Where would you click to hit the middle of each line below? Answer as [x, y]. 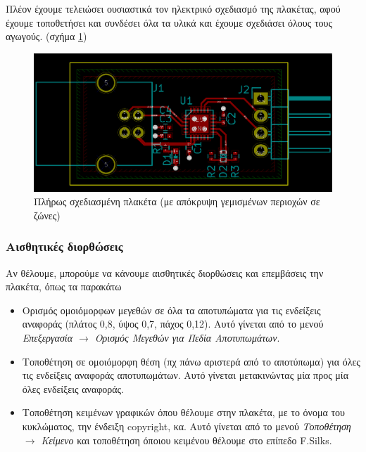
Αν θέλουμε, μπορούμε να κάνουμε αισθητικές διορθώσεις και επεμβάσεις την [165, 272]
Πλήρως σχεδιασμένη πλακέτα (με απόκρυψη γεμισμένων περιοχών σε [177, 201]
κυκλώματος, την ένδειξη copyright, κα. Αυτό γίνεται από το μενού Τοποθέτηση [187, 426]
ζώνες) [47, 215]
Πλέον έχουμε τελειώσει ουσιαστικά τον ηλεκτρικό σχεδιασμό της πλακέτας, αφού [173, 8]
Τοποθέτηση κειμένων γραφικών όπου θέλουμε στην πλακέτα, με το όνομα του [184, 412]
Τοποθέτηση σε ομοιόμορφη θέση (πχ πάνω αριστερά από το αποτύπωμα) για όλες [191, 361]
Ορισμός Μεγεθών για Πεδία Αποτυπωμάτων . [187, 338]
